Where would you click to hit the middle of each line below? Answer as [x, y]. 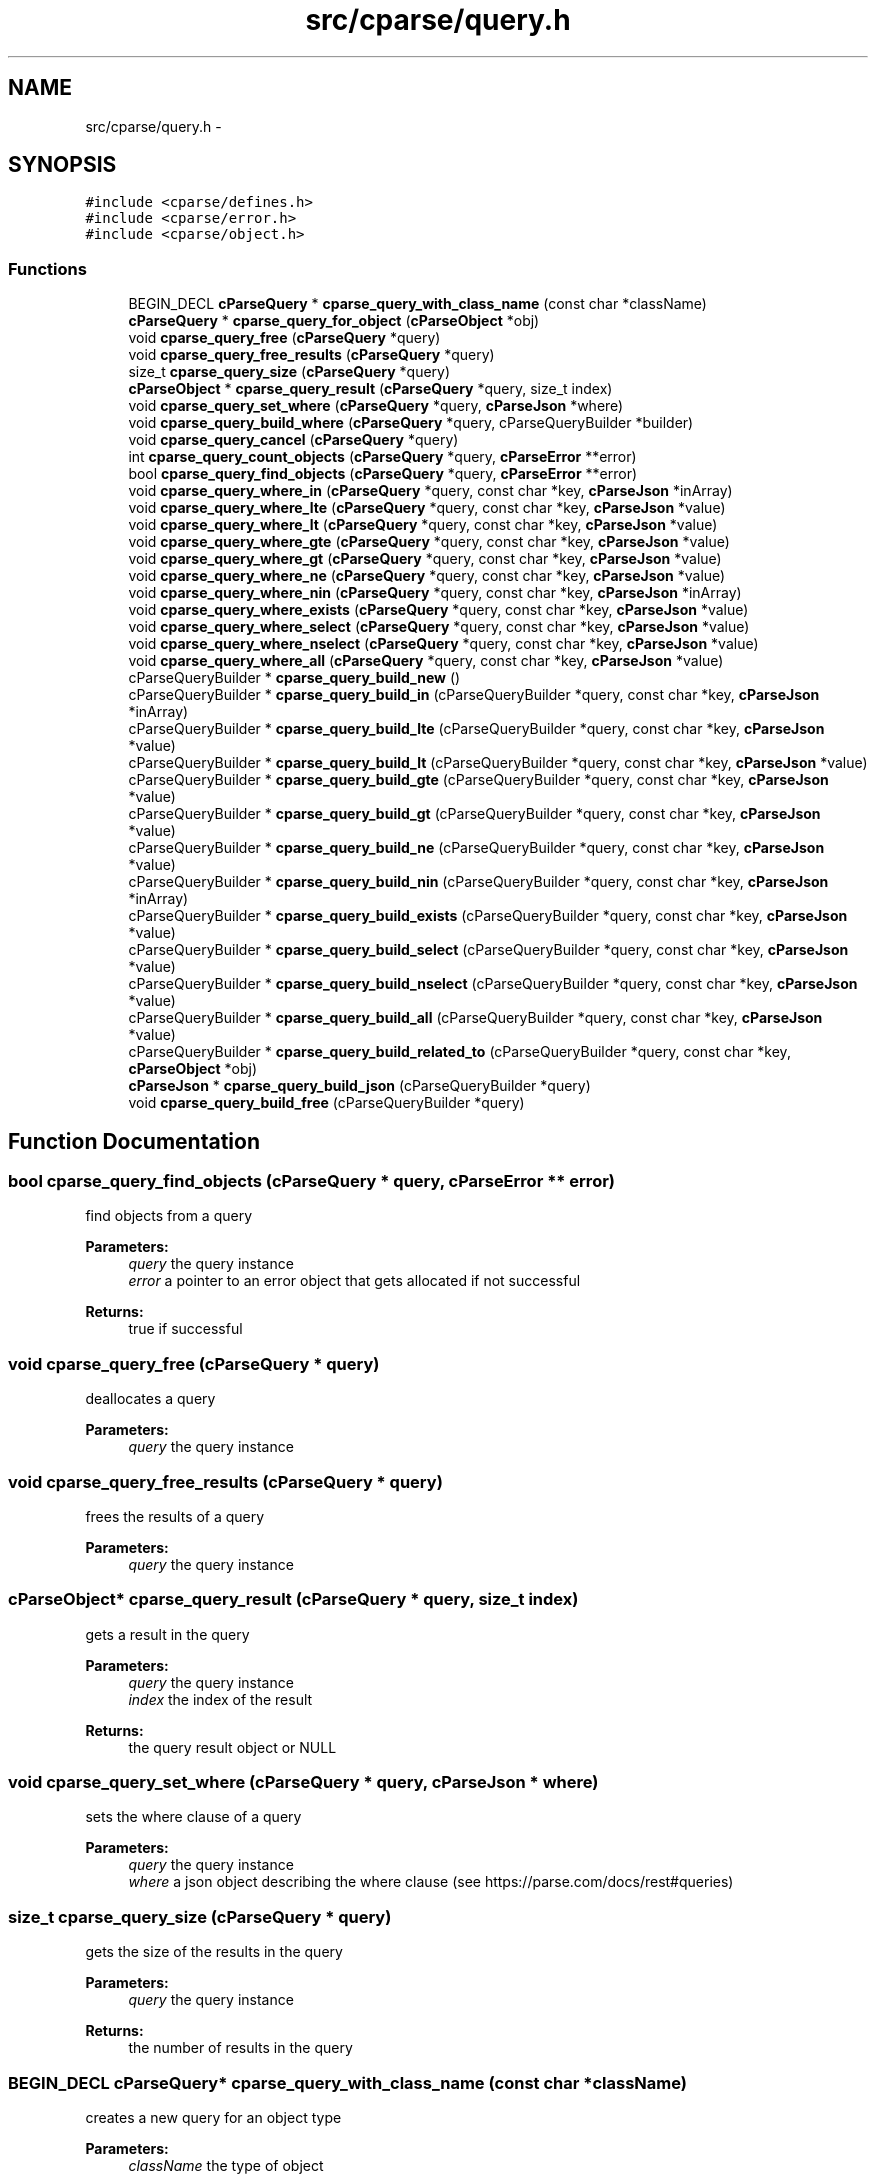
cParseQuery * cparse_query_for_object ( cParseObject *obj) [334, 321]
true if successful [185, 1329]
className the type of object [226, 2165]
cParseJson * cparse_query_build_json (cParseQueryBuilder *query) [359, 1086]
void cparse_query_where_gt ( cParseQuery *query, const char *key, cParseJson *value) [425, 559]
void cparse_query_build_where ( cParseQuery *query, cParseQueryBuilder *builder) [411, 423]
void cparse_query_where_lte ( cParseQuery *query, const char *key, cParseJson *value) [427, 508]
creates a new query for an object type [213, 2117]
